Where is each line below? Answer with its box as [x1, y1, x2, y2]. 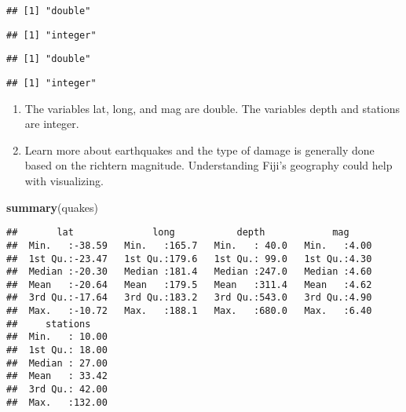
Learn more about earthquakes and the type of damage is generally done [24, 141, 375, 158]
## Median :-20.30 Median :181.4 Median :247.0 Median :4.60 [6, 266, 372, 278]
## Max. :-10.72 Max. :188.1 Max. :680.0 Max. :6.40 [6, 305, 372, 317]
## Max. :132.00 [6, 396, 108, 408]
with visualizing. [24, 173, 104, 188]
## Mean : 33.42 [6, 370, 108, 382]
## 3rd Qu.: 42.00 [6, 384, 108, 396]
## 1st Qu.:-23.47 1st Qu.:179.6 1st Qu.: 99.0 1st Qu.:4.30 [6, 253, 372, 264]
